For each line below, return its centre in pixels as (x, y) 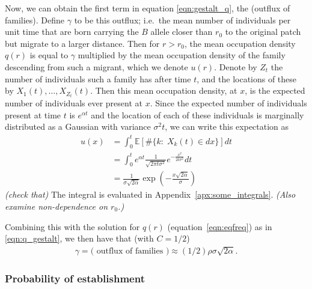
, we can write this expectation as (227, 126)
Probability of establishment (75, 278)
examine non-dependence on (57, 206)
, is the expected (275, 90)
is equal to (49, 55)
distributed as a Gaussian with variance (78, 126)
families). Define (35, 20)
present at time (33, 114)
